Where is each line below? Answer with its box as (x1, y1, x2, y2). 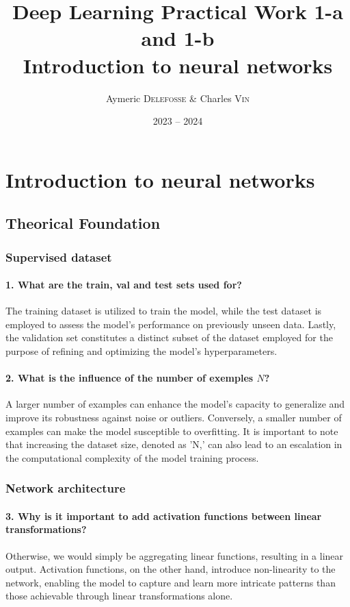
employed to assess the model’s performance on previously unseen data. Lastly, (5, 317, 336, 331)
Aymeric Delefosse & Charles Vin (106, 90, 250, 105)
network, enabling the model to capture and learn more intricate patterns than (5, 575, 336, 589)
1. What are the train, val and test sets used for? (5, 277, 242, 292)
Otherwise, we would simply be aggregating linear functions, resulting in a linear (5, 548, 344, 562)
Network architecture (5, 480, 126, 497)
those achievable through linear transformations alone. (5, 589, 233, 603)
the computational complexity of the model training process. (5, 450, 259, 464)
